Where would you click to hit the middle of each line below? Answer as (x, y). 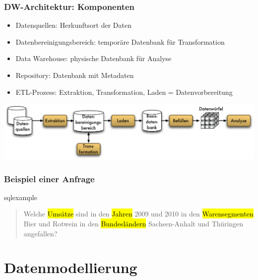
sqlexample (21, 197)
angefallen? (40, 233)
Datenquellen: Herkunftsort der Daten (73, 25)
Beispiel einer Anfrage (49, 178)
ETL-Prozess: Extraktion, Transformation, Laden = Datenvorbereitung (124, 92)
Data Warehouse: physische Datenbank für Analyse (94, 58)
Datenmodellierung (71, 267)
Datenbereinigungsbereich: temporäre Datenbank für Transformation (120, 41)
